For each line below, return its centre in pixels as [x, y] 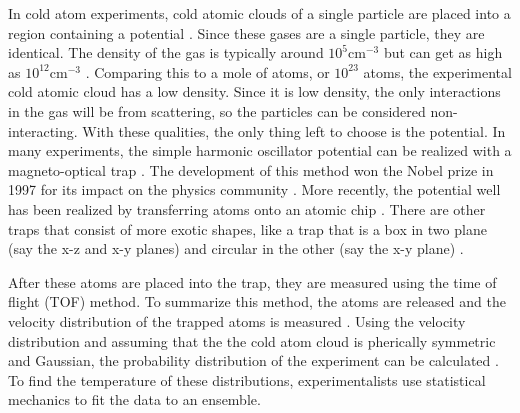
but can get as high [443, 52]
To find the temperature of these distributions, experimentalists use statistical [247, 379]
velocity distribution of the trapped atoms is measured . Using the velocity [237, 320]
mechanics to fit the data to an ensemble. [134, 399]
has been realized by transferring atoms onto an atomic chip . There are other [247, 208]
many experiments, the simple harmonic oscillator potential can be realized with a [260, 150]
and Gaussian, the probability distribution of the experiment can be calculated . [253, 360]
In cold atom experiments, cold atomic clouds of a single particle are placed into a [259, 13]
